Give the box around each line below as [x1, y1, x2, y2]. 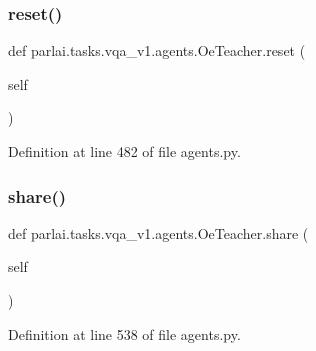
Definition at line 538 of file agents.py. [8, 323, 241, 344]
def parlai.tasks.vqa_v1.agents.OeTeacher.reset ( [8, 40, 306, 61]
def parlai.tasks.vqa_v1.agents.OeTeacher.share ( [8, 222, 309, 243]
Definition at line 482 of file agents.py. [8, 141, 241, 161]
